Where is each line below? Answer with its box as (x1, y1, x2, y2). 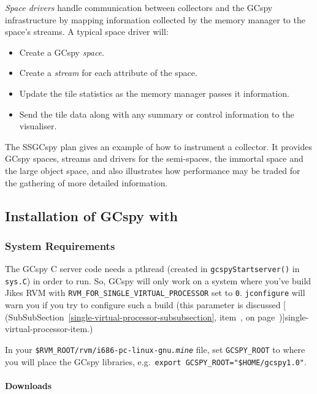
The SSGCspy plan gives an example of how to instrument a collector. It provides (5, 140, 313, 153)
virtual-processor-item (5, 322, 88, 335)
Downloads (5, 379, 52, 392)
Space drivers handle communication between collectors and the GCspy (5, 1, 273, 13)
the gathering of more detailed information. (5, 176, 168, 189)
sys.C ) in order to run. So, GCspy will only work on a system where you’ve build (5, 274, 311, 287)
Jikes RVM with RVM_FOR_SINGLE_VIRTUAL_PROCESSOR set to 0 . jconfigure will (5, 286, 305, 299)
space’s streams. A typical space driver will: (5, 25, 169, 38)
